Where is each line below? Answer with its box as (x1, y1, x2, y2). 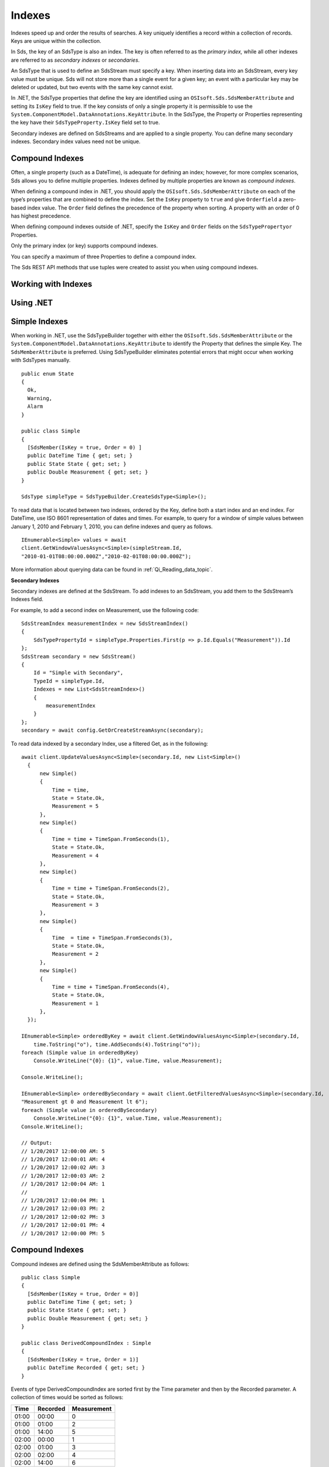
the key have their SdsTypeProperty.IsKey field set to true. (11, 119, 161, 126)
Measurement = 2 (52, 951, 99, 958)
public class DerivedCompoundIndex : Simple (21, 1340, 152, 1347)
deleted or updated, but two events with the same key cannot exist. (11, 83, 174, 90)
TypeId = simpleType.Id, (33, 678, 105, 684)
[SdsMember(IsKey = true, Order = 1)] (27, 1356, 139, 1363)
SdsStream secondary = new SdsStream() (21, 653, 136, 660)
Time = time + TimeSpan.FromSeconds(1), (52, 836, 170, 842)
